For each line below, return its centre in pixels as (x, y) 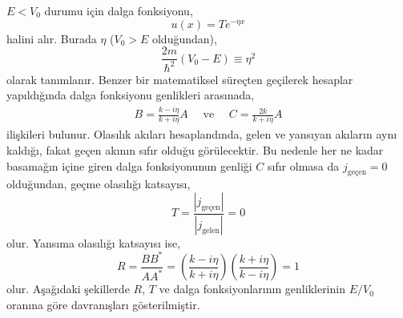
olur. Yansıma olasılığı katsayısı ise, (94, 242)
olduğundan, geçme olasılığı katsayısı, (99, 184)
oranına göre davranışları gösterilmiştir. (103, 305)
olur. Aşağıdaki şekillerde (68, 289)
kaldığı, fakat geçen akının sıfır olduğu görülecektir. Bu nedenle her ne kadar (195, 150)
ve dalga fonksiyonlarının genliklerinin (252, 289)
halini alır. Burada (52, 38)
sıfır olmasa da (304, 165)
